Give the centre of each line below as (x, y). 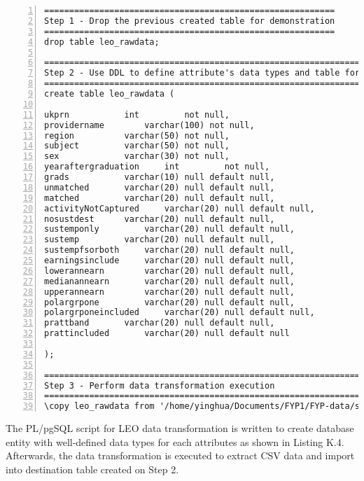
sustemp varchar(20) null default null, (160, 240)
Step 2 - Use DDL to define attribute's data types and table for (202, 73)
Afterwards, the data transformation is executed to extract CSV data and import (180, 455)
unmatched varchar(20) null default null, (160, 187)
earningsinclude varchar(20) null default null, (169, 260)
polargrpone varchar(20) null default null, (169, 302)
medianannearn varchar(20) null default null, (169, 281)
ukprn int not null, (137, 114)
